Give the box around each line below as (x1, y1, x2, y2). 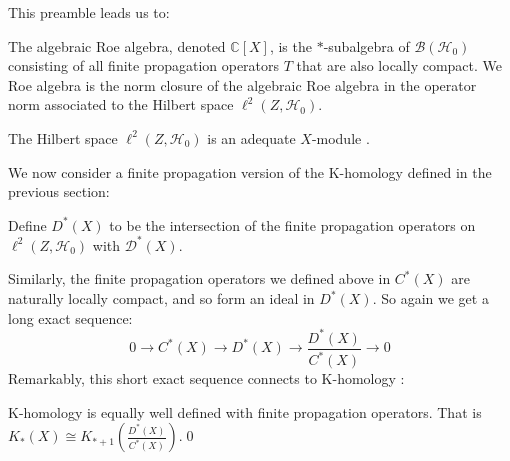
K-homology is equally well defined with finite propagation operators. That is (8, 401, 482, 422)
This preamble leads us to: (8, 2, 170, 22)
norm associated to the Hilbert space (8, 94, 234, 115)
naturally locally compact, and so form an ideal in (8, 288, 315, 309)
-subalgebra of (323, 35, 410, 56)
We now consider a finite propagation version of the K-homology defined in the (8, 161, 492, 182)
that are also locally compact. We (296, 55, 503, 76)
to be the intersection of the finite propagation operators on (109, 214, 476, 235)
